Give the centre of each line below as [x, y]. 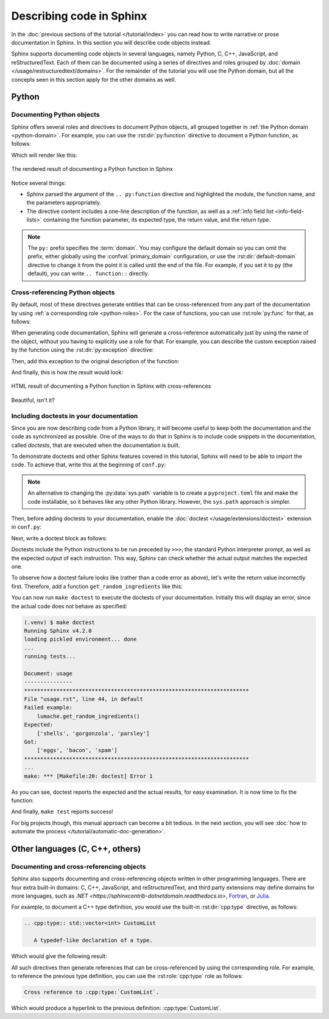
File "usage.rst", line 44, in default [83, 699]
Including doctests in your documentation [75, 416]
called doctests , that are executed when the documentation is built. [96, 445]
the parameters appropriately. [64, 203]
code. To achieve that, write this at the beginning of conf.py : [89, 465]
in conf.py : [27, 527]
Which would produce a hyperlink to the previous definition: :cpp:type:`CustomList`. [116, 1008]
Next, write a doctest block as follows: [59, 538]
